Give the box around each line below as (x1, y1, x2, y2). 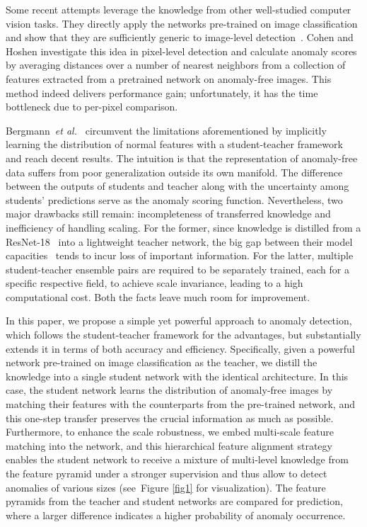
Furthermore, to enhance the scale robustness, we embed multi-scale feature (6, 424, 334, 439)
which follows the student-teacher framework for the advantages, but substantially (6, 327, 361, 342)
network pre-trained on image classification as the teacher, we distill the (6, 355, 318, 370)
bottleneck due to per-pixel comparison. (6, 99, 178, 114)
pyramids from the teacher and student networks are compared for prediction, (6, 494, 343, 509)
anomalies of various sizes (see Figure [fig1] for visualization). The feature (6, 480, 326, 494)
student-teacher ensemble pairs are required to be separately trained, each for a (6, 261, 349, 276)
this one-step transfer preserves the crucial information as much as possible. (6, 410, 334, 425)
